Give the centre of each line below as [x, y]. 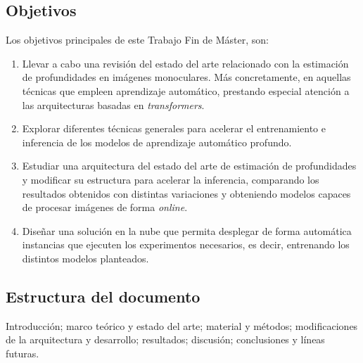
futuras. [23, 353]
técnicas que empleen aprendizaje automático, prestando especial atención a [186, 90]
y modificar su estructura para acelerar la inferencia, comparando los [171, 179]
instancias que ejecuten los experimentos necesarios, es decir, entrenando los [186, 244]
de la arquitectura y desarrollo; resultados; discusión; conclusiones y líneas [165, 339]
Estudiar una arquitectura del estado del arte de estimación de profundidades [189, 166]
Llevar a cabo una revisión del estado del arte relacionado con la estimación [185, 63]
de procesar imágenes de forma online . [105, 207]
